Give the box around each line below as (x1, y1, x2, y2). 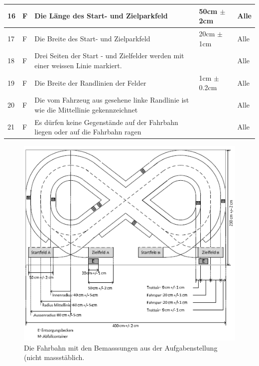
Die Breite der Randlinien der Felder (34, 77, 146, 88)
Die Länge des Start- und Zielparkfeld (34, 10, 168, 21)
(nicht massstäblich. (24, 352, 85, 363)
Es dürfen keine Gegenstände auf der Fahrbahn (34, 117, 178, 127)
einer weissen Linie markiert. (34, 60, 122, 70)
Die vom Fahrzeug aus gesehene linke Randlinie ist (34, 95, 189, 105)
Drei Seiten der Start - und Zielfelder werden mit (34, 50, 184, 61)
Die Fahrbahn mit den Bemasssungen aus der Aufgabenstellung (24, 342, 218, 353)
